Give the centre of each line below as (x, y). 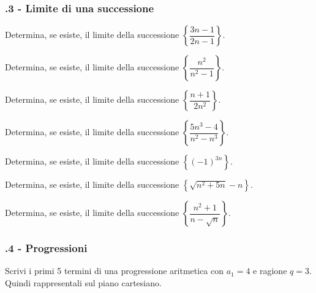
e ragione (270, 271)
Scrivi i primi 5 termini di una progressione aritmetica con (115, 271)
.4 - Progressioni (46, 248)
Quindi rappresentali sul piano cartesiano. (83, 283)
